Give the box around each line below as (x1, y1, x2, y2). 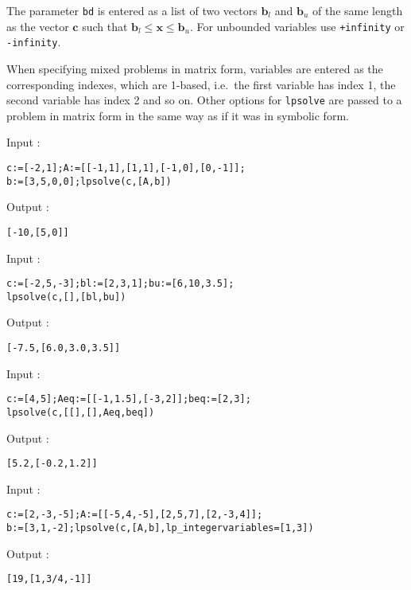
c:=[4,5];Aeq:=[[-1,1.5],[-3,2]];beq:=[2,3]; (6, 393, 251, 405)
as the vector (6, 18, 69, 34)
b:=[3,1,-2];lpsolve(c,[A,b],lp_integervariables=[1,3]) (6, 522, 314, 534)
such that (82, 18, 128, 34)
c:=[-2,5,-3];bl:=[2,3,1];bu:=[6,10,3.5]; (6, 278, 235, 290)
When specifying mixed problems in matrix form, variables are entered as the (6, 60, 383, 76)
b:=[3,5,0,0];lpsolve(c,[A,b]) (6, 175, 172, 187)
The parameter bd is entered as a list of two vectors (6, 2, 258, 18)
